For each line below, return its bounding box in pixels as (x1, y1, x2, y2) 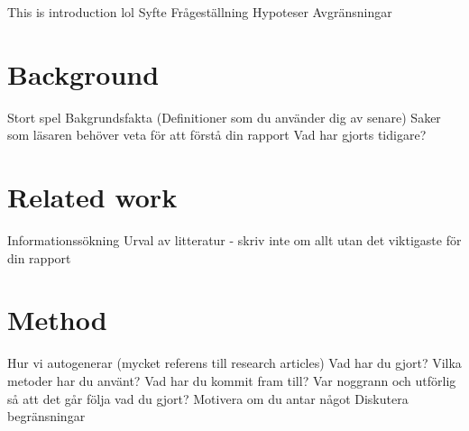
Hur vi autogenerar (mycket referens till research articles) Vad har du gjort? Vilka (7, 353, 462, 372)
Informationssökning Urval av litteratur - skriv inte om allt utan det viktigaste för (7, 231, 462, 250)
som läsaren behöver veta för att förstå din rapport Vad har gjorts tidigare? (7, 125, 427, 144)
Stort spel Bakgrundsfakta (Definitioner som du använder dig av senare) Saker (7, 107, 441, 126)
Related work (7, 179, 178, 215)
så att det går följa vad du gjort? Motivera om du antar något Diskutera (7, 389, 409, 408)
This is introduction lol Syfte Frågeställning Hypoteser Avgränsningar (7, 3, 392, 21)
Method (7, 301, 107, 338)
